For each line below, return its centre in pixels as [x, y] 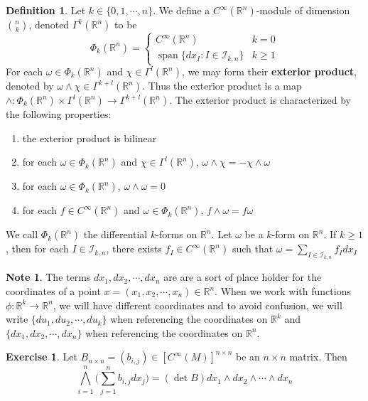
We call [22, 234]
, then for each [37, 248]
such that [253, 248]
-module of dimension [303, 10]
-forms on [177, 234]
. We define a [182, 10]
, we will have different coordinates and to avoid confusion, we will [197, 305]
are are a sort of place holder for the [243, 277]
